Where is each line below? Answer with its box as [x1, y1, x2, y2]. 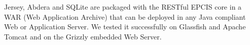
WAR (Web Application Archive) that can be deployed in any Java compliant [4, 11, 246, 22]
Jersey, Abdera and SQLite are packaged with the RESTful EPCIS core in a [4, 2, 242, 12]
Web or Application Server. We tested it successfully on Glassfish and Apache [4, 21, 246, 32]
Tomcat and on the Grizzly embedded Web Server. [4, 31, 162, 41]
